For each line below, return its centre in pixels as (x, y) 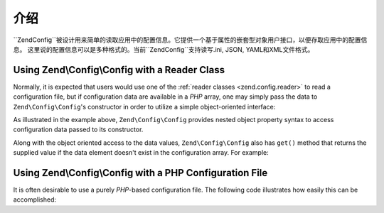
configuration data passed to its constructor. (78, 130)
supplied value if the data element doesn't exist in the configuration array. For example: (141, 153)
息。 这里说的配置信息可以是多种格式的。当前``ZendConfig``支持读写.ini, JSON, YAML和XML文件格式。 (164, 49)
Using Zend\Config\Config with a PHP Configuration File (140, 173)
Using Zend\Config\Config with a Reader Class (119, 70)
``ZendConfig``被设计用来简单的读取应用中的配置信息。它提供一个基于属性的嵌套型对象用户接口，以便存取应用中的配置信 (190, 40)
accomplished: (35, 200)
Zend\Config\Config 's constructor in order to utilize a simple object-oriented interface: (144, 106)
